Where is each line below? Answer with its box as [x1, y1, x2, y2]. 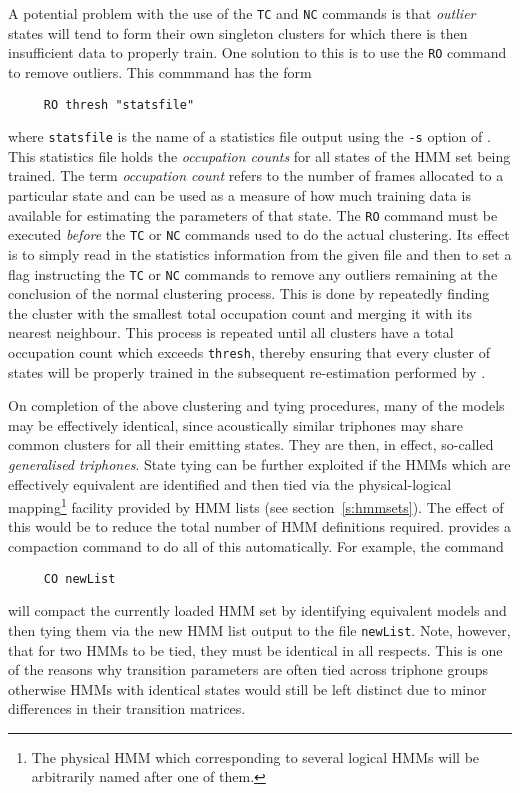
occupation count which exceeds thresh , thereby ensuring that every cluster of [8, 341, 490, 362]
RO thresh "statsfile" [43, 97, 195, 112]
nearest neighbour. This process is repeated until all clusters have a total [8, 322, 454, 343]
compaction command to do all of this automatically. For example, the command [8, 536, 504, 556]
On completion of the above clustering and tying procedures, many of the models [8, 395, 505, 416]
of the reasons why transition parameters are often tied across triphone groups [8, 659, 488, 680]
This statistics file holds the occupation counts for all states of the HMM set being [8, 145, 511, 166]
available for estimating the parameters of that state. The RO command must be [8, 204, 498, 225]
